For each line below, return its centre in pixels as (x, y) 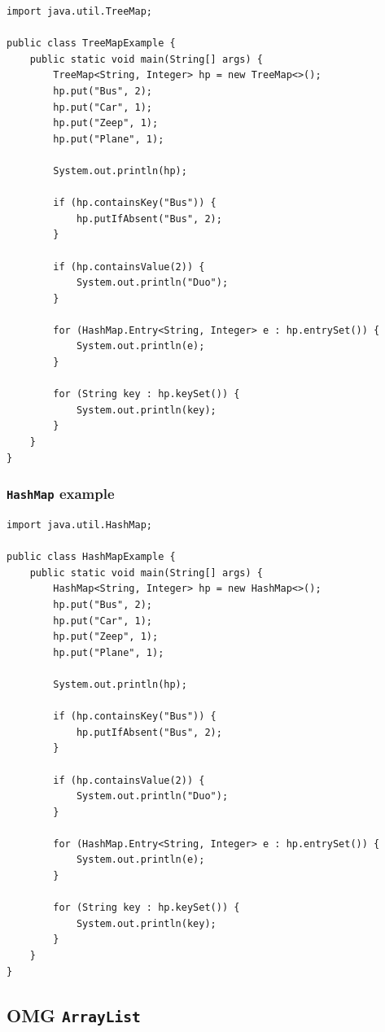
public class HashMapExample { (91, 557)
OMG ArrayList (74, 1015)
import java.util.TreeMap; (79, 11)
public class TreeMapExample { (91, 44)
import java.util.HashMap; (79, 525)
